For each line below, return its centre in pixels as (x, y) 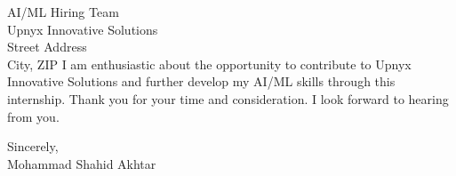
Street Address (47, 47)
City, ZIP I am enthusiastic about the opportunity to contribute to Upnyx (209, 64)
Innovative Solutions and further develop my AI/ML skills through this (201, 81)
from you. (33, 116)
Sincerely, (33, 146)
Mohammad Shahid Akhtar (82, 163)
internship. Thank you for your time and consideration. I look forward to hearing (228, 98)
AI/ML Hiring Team (63, 12)
